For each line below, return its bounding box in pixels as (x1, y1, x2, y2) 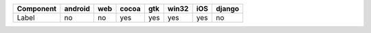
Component (16, 4, 57, 13)
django (216, 4, 240, 13)
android (64, 4, 91, 13)
